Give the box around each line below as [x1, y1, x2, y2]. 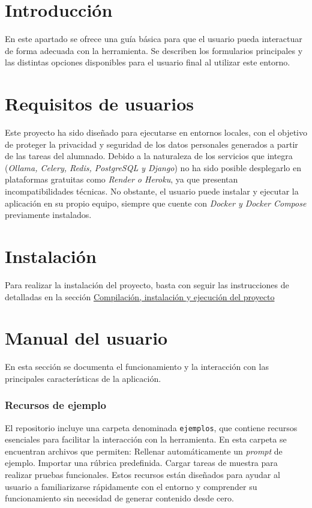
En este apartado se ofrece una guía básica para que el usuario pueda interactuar [5, 32, 302, 45]
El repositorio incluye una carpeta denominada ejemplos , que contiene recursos [5, 421, 298, 434]
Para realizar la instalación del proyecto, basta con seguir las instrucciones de [5, 278, 289, 291]
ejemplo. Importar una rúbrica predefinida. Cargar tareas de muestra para [5, 456, 278, 469]
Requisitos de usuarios [5, 91, 194, 116]
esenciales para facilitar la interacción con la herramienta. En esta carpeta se [5, 433, 287, 446]
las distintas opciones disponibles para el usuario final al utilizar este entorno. [5, 56, 290, 68]
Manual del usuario [5, 325, 168, 350]
